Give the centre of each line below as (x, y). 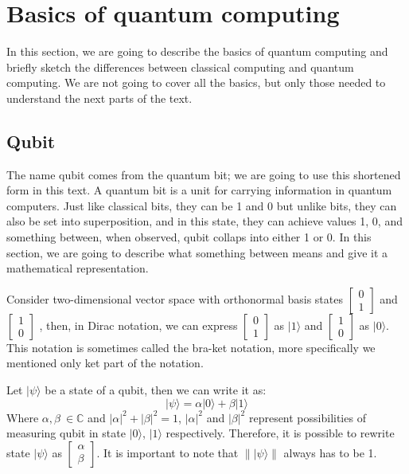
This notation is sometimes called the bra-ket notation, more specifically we (191, 347)
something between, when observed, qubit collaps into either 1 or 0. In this (189, 237)
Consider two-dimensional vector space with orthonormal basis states (175, 298)
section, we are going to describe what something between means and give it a (197, 252)
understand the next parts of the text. (99, 98)
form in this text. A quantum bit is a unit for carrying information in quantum (199, 190)
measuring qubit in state (66, 433)
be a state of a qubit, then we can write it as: (156, 390)
